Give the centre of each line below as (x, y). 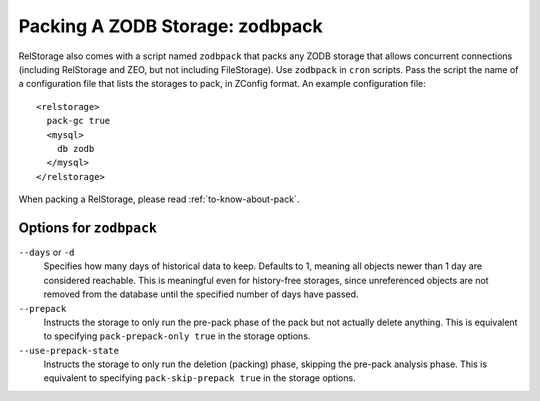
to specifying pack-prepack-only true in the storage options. (177, 336)
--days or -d (46, 252)
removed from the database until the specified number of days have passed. (201, 294)
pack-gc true (78, 121)
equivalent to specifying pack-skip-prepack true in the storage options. (199, 378)
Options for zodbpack (87, 227)
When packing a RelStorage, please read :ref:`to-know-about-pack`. (159, 199)
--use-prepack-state (69, 350)
